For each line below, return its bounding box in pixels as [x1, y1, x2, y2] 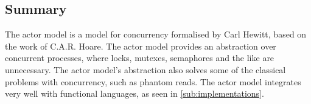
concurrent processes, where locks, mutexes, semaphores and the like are [5, 51, 274, 64]
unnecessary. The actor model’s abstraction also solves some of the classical [5, 63, 286, 76]
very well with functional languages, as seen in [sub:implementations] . [5, 87, 264, 100]
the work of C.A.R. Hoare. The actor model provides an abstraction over [5, 39, 276, 52]
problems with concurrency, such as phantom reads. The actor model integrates [5, 75, 301, 88]
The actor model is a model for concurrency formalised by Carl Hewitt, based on [5, 28, 307, 41]
